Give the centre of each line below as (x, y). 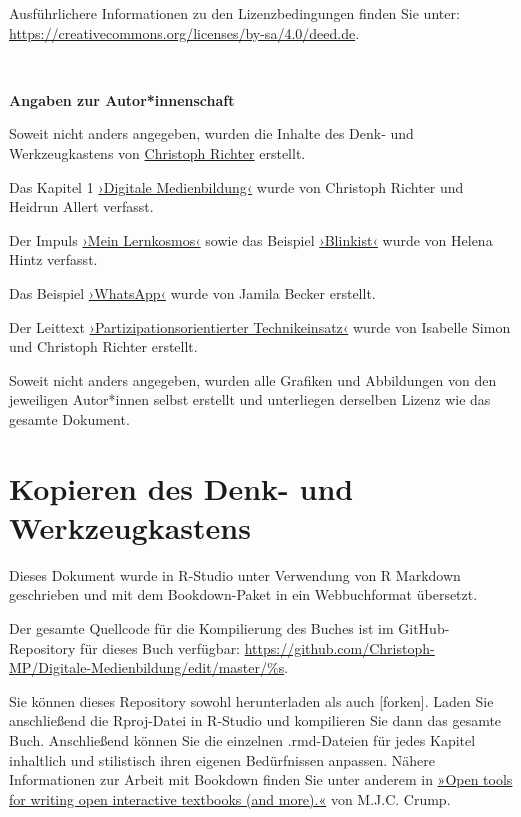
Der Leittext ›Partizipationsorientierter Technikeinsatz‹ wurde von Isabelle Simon (260, 326)
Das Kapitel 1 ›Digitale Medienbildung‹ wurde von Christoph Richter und (236, 186)
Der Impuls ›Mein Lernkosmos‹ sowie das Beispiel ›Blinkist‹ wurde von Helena (251, 239)
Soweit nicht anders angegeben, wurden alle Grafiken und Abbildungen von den (253, 379)
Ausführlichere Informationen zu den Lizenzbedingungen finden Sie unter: (234, 13)
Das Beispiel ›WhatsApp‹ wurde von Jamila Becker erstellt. (192, 292)
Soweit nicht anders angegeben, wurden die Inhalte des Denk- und (211, 133)
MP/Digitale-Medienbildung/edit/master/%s (147, 667)
